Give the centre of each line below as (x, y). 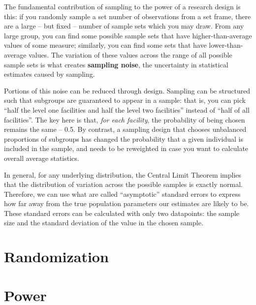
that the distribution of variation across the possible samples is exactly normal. (123, 184)
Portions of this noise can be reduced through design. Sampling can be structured (127, 90)
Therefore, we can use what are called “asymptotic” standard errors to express (122, 194)
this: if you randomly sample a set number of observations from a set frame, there (128, 16)
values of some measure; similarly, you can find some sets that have (105, 45)
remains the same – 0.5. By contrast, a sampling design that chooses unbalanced (125, 129)
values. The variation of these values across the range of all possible (130, 54)
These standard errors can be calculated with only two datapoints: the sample (122, 213)
